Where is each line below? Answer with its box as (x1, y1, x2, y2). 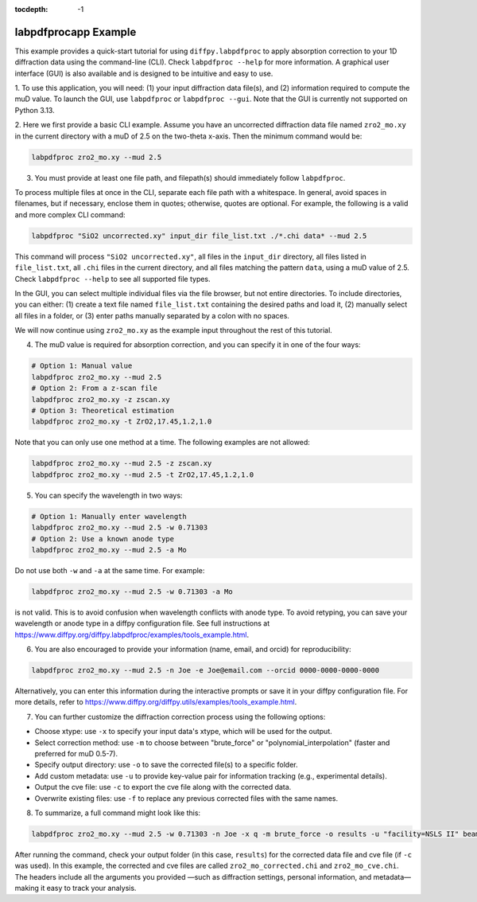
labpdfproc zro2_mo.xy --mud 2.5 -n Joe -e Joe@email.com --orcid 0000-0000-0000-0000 (31, 666, 380, 675)
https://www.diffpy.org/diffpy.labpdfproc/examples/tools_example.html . (14, 630, 250, 639)
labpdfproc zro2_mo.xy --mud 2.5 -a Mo (31, 545, 187, 554)
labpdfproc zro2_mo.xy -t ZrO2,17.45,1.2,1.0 (31, 417, 212, 426)
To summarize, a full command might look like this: (34, 808, 201, 818)
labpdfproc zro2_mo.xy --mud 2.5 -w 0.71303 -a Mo (31, 587, 234, 596)
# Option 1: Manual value (31, 361, 133, 370)
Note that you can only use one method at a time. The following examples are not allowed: (14, 438, 310, 447)
